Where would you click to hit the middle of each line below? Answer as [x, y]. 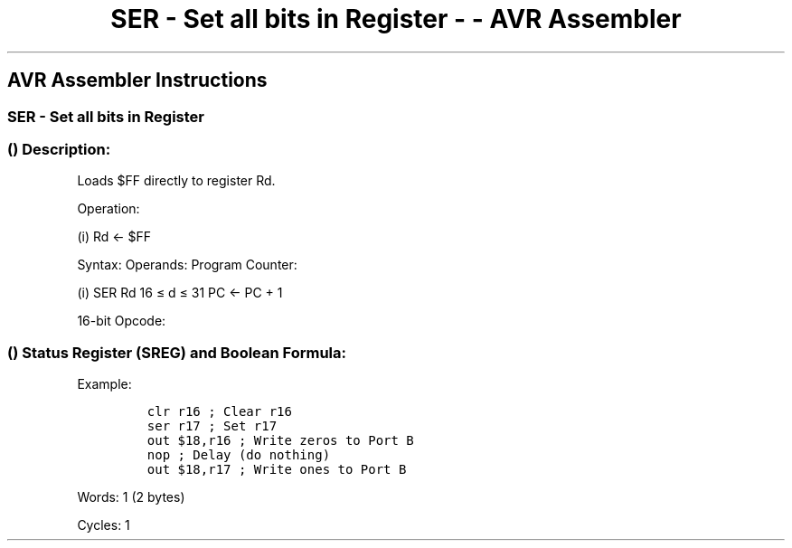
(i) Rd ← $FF [114, 237]
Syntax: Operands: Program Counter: [187, 265]
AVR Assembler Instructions [137, 80]
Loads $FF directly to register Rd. [176, 181]
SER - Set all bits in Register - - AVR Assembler [396, 19]
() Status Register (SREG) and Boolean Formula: [177, 352]
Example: [104, 384]
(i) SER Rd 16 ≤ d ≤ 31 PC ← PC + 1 [180, 293]
